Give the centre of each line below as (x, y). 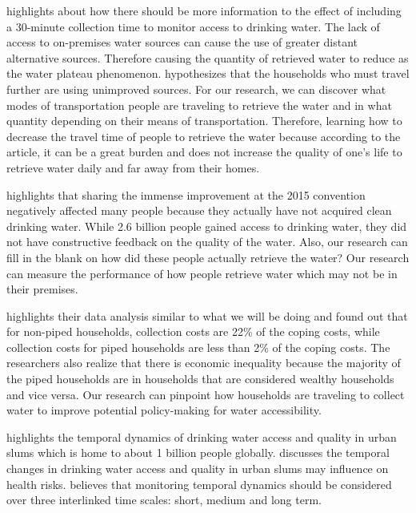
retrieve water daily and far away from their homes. (133, 167)
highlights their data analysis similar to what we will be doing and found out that (207, 315)
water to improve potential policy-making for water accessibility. (164, 410)
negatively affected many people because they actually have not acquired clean (199, 210)
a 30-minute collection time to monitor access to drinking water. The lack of (193, 26)
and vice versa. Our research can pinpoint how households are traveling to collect (206, 394)
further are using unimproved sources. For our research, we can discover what (196, 89)
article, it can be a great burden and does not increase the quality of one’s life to (204, 152)
